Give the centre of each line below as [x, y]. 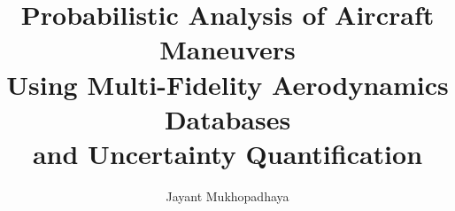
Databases [227, 118]
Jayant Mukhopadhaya [227, 195]
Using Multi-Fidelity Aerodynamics [227, 84]
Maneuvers [227, 49]
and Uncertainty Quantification [227, 153]
